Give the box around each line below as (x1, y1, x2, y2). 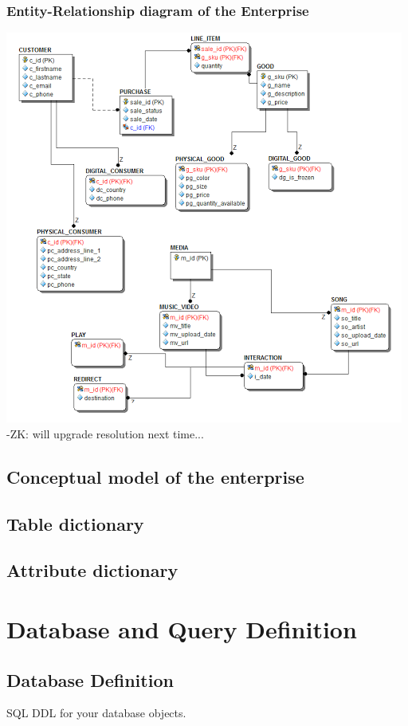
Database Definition (6, 667, 174, 692)
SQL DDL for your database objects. (6, 704, 186, 721)
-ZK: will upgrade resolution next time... (6, 425, 204, 441)
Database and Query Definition (6, 612, 357, 645)
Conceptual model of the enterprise (6, 464, 304, 489)
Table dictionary (6, 511, 144, 536)
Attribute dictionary (6, 558, 178, 583)
